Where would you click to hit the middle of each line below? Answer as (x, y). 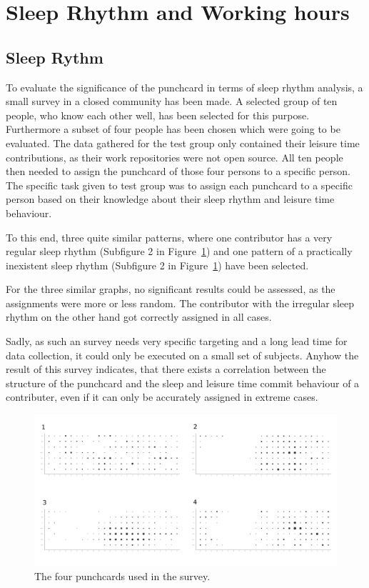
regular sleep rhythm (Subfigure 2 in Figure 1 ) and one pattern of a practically (179, 251)
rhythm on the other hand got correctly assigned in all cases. (139, 317)
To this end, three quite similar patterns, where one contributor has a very (169, 237)
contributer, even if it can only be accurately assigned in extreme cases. (162, 397)
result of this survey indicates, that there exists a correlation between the (166, 369)
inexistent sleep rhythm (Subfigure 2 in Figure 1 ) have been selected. (157, 265)
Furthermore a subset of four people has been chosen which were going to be (173, 129)
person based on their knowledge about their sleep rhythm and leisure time (170, 199)
